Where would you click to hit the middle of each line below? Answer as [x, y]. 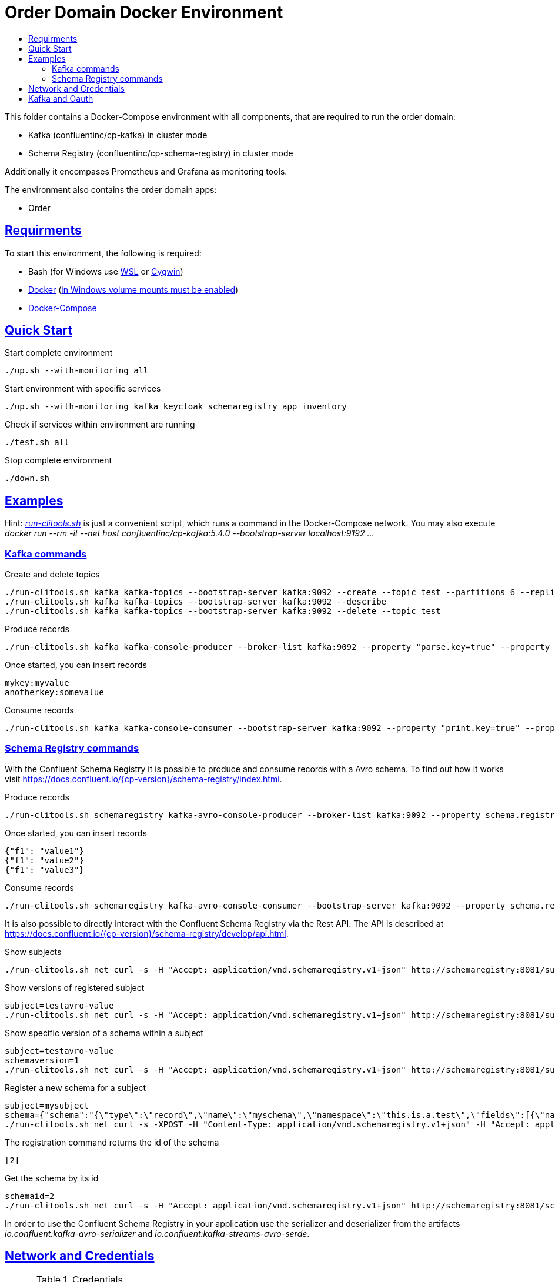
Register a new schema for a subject [75, 1087]
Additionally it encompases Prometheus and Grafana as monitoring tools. [146, 171]
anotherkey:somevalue [54, 692]
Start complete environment [59, 353]
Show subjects [33, 952]
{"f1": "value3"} [44, 869]
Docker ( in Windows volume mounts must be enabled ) [133, 289]
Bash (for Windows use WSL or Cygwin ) [106, 271]
